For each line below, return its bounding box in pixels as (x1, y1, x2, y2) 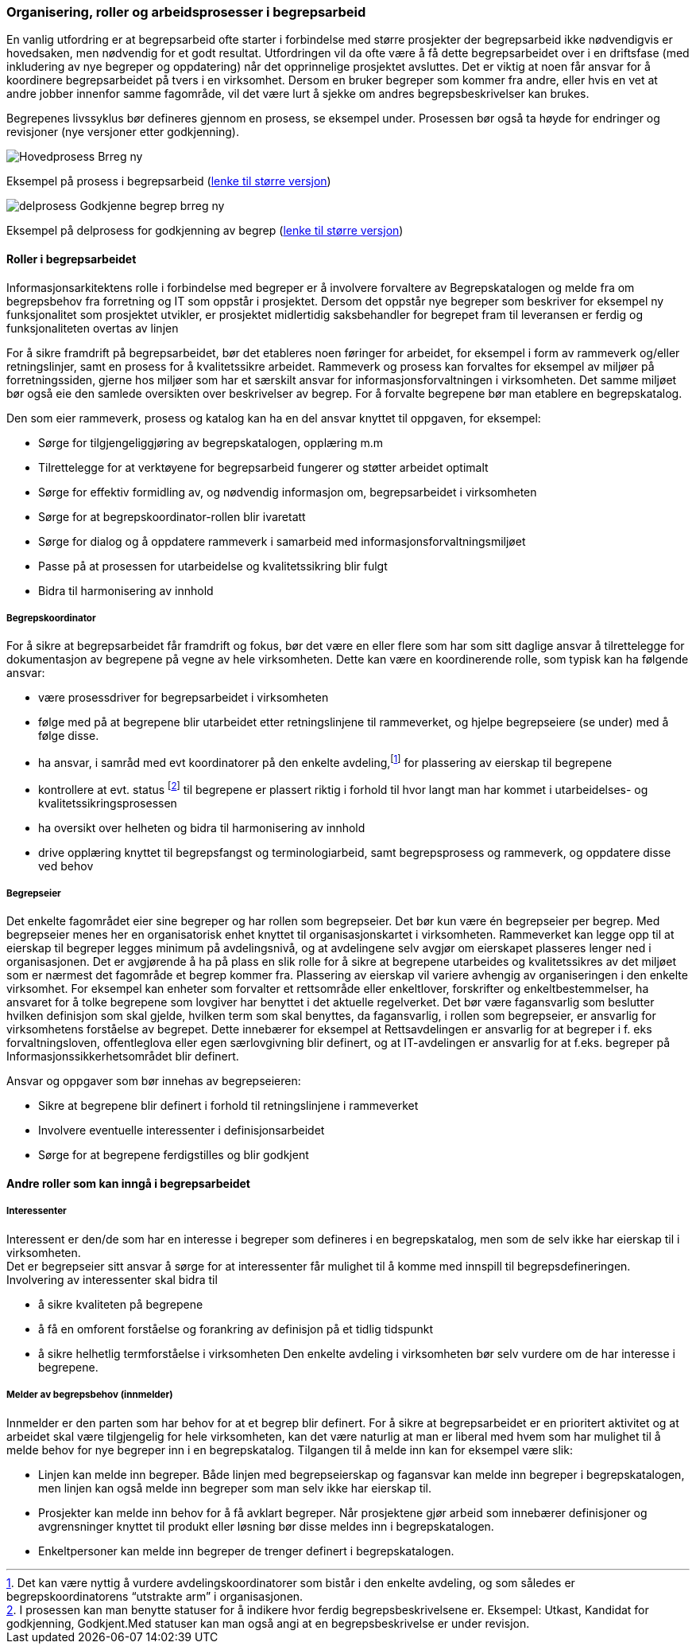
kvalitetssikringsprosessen (38, 796, 177, 810)
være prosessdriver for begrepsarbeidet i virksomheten (38, 691, 329, 705)
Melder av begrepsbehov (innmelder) (6, 1389, 173, 1401)
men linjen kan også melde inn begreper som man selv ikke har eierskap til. (38, 1481, 432, 1495)
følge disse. (38, 729, 99, 743)
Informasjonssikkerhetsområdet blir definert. (6, 1049, 239, 1064)
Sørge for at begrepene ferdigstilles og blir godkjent (38, 1148, 309, 1162)
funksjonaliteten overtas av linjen (6, 321, 179, 335)
